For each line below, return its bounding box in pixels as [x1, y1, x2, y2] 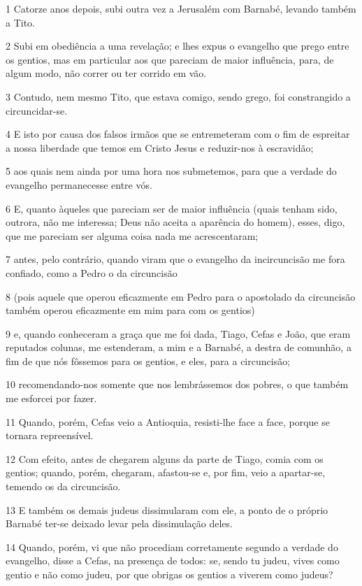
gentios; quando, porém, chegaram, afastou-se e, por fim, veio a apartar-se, [6, 465, 326, 480]
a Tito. [6, 15, 35, 29]
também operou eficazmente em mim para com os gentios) [6, 303, 255, 317]
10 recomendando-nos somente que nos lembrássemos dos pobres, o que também [6, 377, 349, 392]
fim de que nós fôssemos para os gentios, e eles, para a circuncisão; [6, 353, 291, 368]
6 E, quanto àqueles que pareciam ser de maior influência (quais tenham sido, [6, 201, 338, 215]
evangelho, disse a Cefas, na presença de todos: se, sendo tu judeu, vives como [6, 553, 340, 568]
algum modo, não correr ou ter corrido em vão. [6, 66, 207, 80]
